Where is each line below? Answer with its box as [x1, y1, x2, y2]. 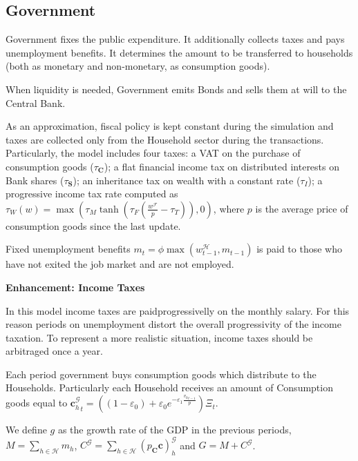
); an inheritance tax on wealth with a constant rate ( [73, 173, 301, 187]
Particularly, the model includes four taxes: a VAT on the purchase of [6, 146, 301, 160]
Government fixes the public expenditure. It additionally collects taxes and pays [6, 32, 345, 46]
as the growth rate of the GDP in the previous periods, [57, 422, 292, 437]
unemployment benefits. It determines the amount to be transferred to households [6, 45, 353, 59]
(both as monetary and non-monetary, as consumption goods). [6, 59, 270, 73]
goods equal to [6, 395, 68, 410]
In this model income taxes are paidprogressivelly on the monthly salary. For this [6, 303, 350, 317]
